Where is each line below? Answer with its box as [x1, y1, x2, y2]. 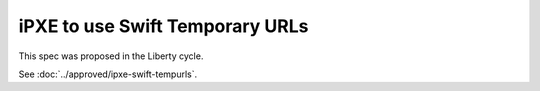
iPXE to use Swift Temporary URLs [18, 15, 309, 37]
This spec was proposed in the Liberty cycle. [18, 50, 204, 62]
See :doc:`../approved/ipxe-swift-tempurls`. [18, 68, 198, 80]
